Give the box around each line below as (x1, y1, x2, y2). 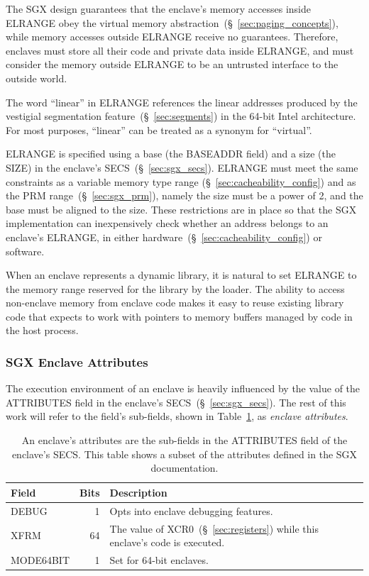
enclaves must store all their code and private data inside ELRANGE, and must (6, 43, 354, 57)
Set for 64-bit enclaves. (109, 552, 209, 567)
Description (109, 484, 167, 499)
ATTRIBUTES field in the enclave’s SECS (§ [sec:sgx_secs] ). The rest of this (6, 394, 346, 409)
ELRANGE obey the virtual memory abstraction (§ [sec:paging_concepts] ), (6, 15, 338, 30)
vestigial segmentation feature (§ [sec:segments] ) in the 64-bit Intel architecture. (6, 109, 356, 123)
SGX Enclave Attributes (6, 353, 148, 370)
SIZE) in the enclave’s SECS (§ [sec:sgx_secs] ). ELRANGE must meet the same (6, 160, 358, 175)
